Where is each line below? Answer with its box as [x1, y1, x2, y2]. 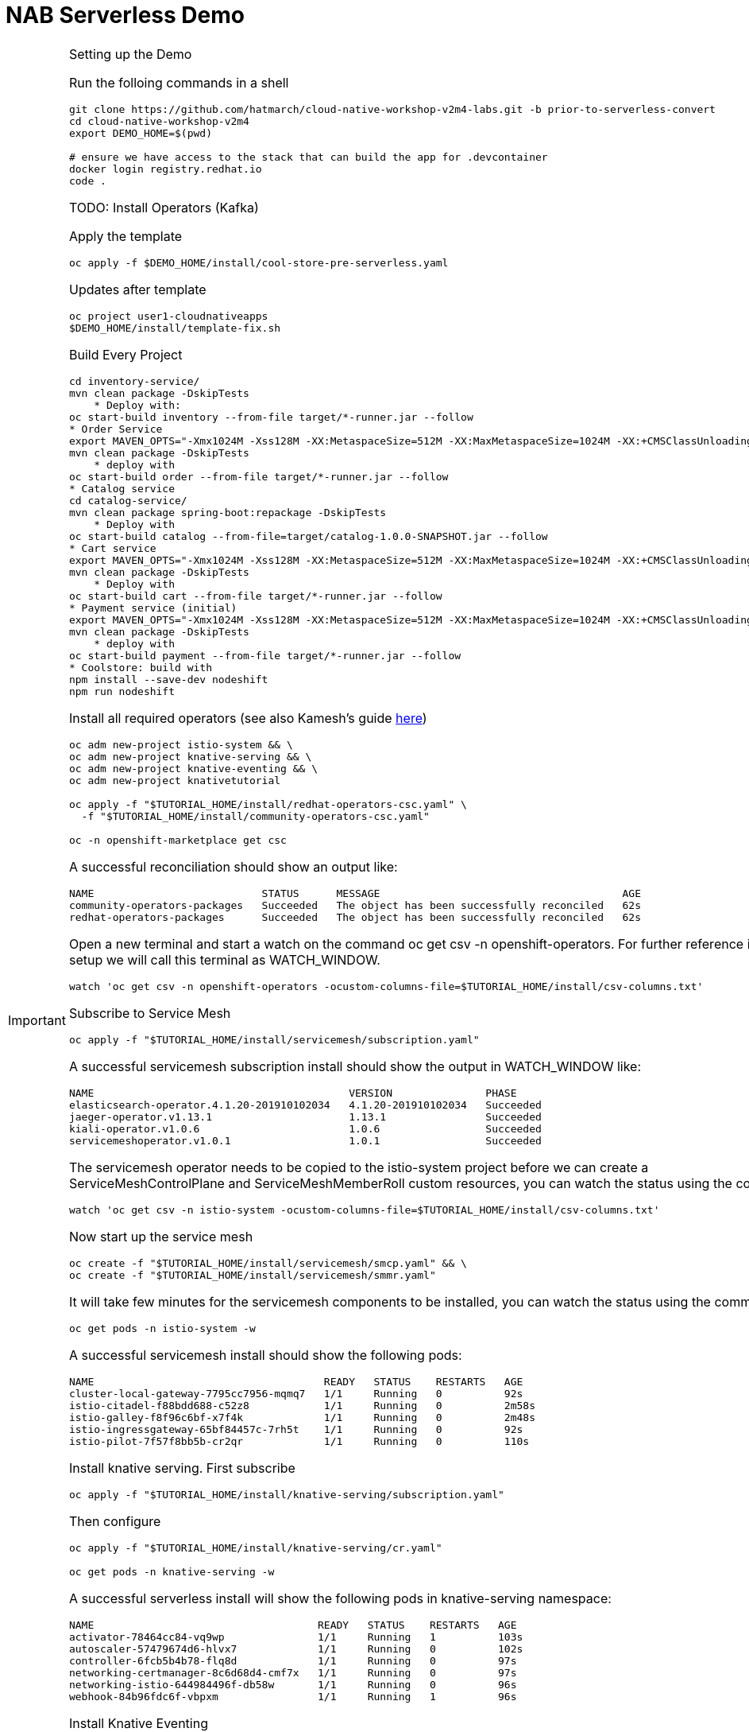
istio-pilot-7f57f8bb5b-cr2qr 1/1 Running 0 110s [68, 1435, 530, 1447]
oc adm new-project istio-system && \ [68, 738, 293, 751]
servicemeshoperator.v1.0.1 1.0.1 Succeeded [68, 1134, 542, 1147]
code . [68, 174, 106, 187]
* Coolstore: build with [68, 661, 212, 674]
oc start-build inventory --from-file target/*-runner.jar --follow [68, 410, 473, 423]
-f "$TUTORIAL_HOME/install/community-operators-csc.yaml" [81, 810, 430, 822]
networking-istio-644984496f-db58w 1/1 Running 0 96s [68, 1678, 517, 1691]
